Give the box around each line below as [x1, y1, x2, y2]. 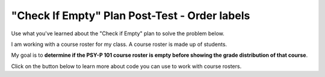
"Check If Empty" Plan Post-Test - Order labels [11, 9, 250, 22]
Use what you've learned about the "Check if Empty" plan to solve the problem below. [11, 30, 225, 37]
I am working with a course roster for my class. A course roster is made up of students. [11, 41, 227, 48]
